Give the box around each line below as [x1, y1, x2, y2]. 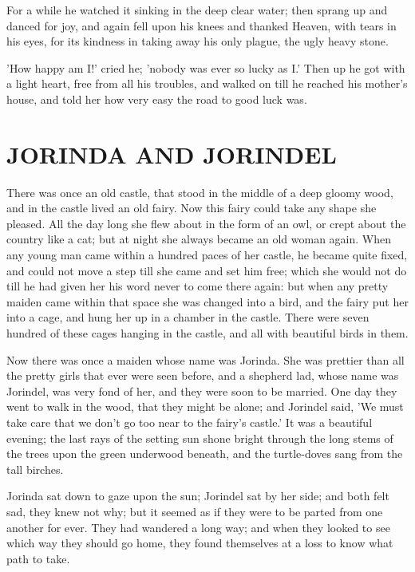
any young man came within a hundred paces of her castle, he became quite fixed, [6, 247, 408, 263]
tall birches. [6, 460, 64, 477]
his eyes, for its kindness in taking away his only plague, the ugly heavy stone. [6, 33, 389, 49]
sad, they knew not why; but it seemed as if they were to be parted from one [6, 503, 383, 519]
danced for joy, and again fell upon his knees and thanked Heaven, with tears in [6, 17, 397, 34]
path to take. [6, 550, 70, 566]
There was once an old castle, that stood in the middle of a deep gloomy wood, [6, 183, 393, 200]
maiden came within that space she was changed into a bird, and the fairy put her [6, 293, 409, 310]
